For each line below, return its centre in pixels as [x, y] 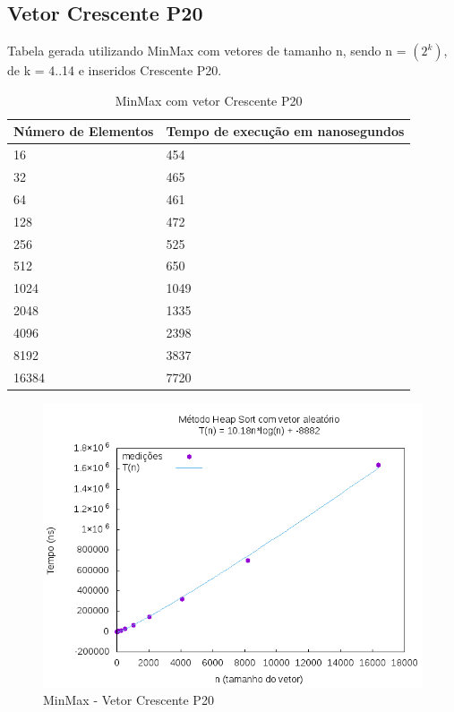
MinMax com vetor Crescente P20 [209, 100]
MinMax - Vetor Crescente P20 [128, 700]
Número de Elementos [84, 131]
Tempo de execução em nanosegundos [285, 131]
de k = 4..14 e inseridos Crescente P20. [115, 70]
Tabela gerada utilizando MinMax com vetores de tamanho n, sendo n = [207, 51]
